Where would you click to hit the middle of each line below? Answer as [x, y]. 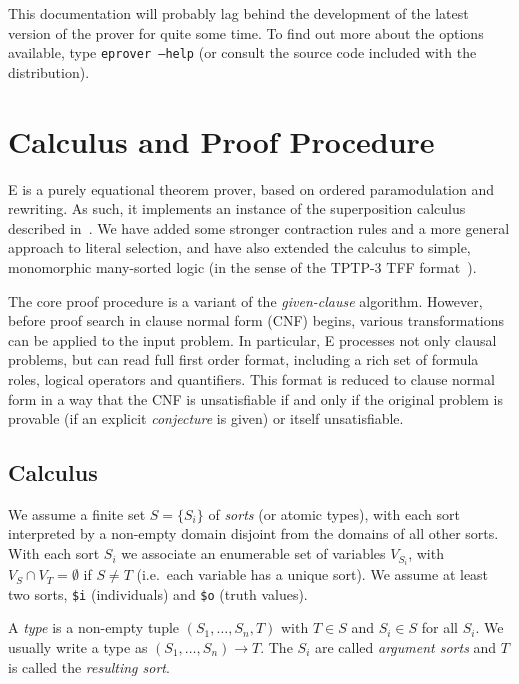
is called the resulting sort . [89, 666]
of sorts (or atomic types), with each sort [334, 513]
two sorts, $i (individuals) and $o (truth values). [158, 593]
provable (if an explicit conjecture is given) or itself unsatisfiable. [206, 418]
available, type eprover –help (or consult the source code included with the [242, 52]
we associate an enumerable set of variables [253, 553]
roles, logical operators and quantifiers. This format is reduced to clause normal [251, 378]
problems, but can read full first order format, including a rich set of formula [243, 359]
